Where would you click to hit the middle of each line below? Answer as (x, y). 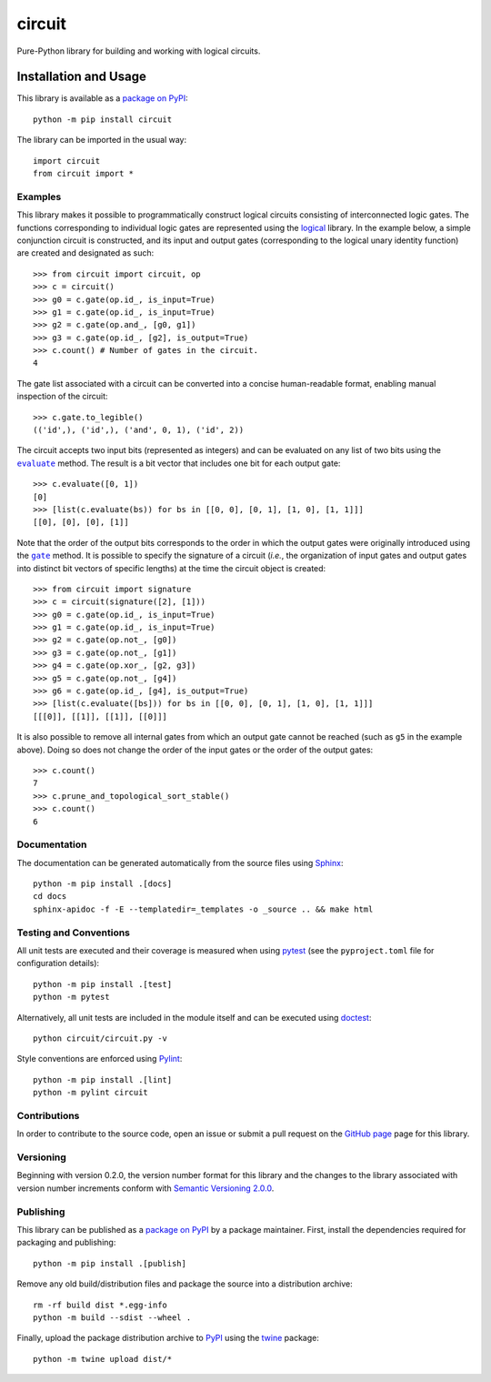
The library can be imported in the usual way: (102, 140)
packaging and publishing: (66, 1243)
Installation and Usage (82, 77)
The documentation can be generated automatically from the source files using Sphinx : (180, 862)
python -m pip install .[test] (103, 984)
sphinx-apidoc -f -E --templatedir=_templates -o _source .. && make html (203, 909)
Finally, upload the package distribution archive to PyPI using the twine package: (168, 1338)
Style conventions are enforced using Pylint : (100, 1059)
